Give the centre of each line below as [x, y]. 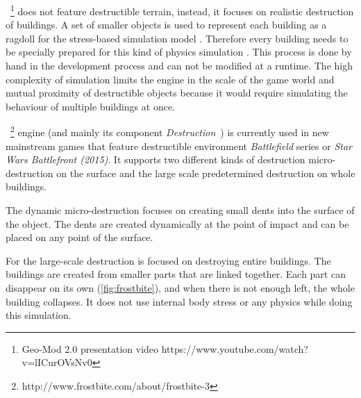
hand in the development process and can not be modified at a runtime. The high [179, 66]
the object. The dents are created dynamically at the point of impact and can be [177, 223]
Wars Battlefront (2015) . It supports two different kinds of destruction [156, 159]
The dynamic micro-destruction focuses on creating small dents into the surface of [180, 210]
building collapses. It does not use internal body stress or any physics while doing [179, 301]
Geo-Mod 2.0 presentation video [90, 348]
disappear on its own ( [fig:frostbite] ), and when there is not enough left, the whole [180, 288]
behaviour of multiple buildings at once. [90, 106]
